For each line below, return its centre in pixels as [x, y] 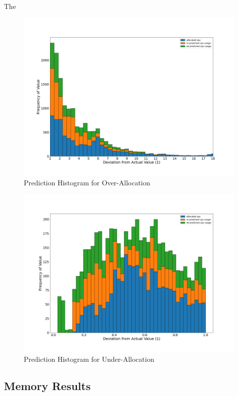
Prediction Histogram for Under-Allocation [89, 359]
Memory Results [47, 386]
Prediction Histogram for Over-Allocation [87, 183]
